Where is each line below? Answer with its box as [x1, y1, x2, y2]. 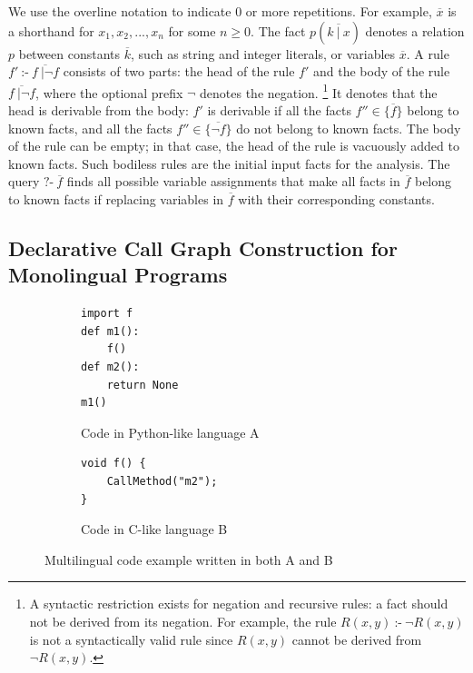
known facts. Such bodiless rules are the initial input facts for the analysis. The [8, 153, 450, 173]
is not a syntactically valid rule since [29, 629, 233, 648]
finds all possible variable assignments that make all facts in [66, 172, 400, 191]
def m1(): [81, 324, 140, 338]
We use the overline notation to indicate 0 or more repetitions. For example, [8, 2, 432, 20]
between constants [18, 44, 121, 63]
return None [106, 378, 179, 391]
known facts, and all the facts [8, 118, 172, 137]
